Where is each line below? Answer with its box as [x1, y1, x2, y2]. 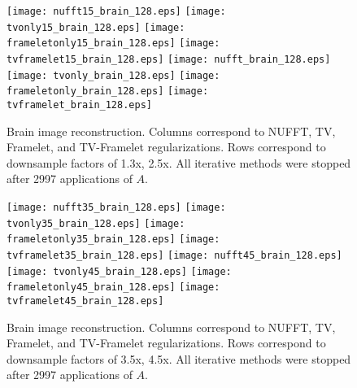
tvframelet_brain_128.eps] [7, 98, 152, 111]
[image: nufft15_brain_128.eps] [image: [7, 6, 226, 17]
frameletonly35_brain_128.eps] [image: [7, 233, 220, 246]
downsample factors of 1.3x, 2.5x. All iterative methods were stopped [7, 154, 351, 171]
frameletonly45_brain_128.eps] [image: [7, 281, 220, 294]
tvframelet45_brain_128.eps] [7, 294, 164, 307]
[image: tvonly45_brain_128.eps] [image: [7, 265, 232, 277]
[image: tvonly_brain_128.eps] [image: [7, 69, 220, 81]
